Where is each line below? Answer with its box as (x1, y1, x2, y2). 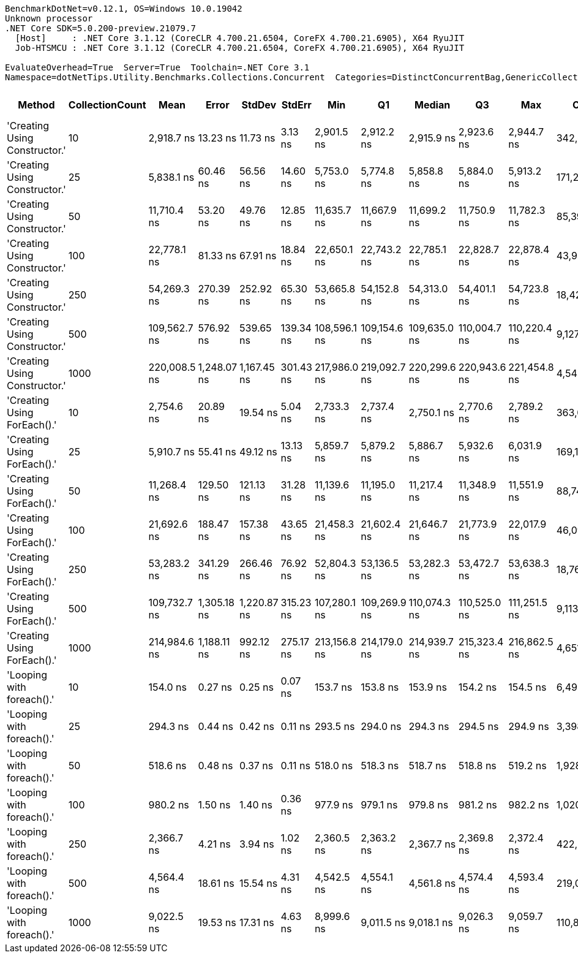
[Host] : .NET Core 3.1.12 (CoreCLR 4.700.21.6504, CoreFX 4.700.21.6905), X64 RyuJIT (15, 33, 465, 43)
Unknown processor (5, 13, 93, 23)
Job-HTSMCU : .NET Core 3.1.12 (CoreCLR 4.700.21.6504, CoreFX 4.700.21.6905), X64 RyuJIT (15, 43, 465, 53)
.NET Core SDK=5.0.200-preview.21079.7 (5, 23, 196, 33)
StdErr (281, 99, 312, 111)
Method (18, 99, 55, 111)
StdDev (241, 99, 277, 111)
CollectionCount (68, 99, 146, 111)
